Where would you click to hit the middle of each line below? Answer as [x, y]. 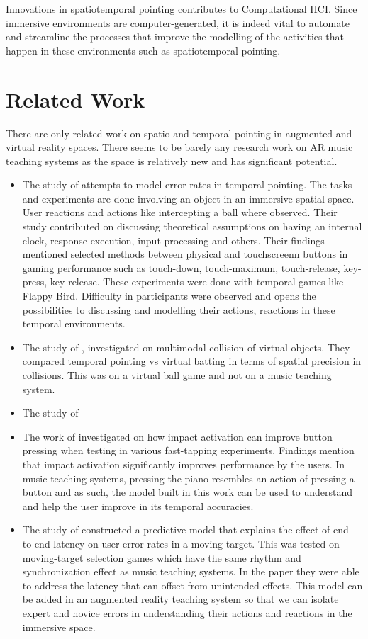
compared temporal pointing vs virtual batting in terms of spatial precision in [192, 361]
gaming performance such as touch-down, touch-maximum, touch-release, [181, 267]
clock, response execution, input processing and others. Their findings [173, 240]
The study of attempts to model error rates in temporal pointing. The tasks [187, 185]
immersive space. [59, 627]
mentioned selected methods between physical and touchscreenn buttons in [185, 254]
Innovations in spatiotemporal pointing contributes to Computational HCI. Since [182, 9]
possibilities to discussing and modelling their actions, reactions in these [179, 309]
